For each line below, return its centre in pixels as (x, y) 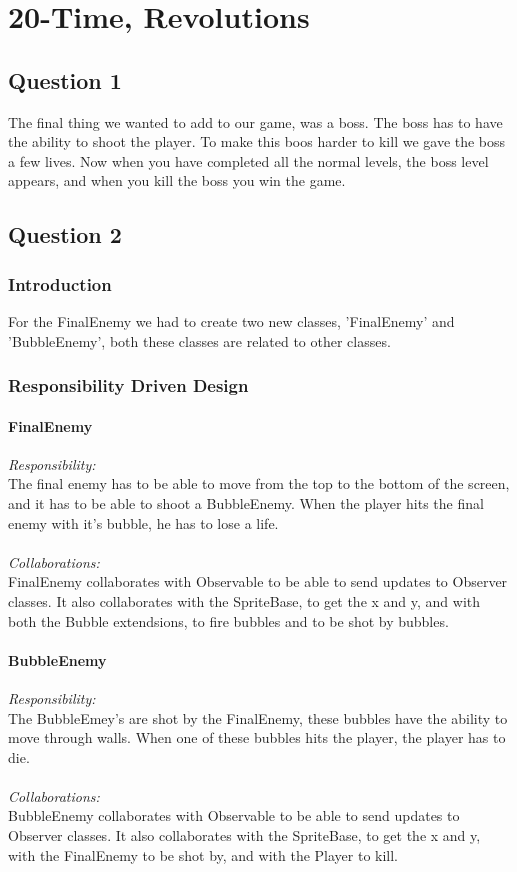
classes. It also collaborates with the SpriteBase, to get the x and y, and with (244, 600)
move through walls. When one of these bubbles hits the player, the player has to (257, 737)
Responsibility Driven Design (128, 385)
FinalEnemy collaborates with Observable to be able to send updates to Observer (258, 581)
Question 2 (65, 234)
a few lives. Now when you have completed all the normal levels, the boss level (248, 160)
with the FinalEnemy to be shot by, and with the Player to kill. (203, 854)
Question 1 (65, 79)
